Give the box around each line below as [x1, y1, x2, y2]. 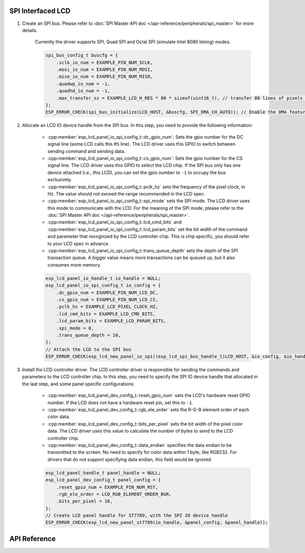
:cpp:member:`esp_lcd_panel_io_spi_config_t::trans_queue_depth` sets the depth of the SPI [47, 248, 238, 254]
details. [22, 27, 38, 33]
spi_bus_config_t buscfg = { [45, 52, 118, 58]
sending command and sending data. [47, 148, 126, 154]
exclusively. [47, 177, 72, 183]
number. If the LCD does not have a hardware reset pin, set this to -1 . [47, 399, 193, 406]
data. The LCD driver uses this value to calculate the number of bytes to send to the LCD [47, 428, 233, 434]
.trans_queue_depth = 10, [56, 332, 121, 338]
